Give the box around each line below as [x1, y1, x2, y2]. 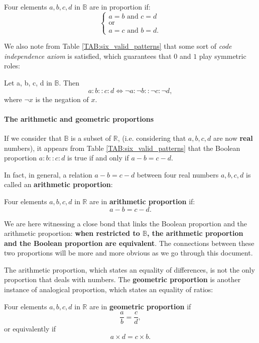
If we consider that [4, 132, 62, 143]
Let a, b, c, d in [4, 77, 52, 88]
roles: [4, 60, 21, 71]
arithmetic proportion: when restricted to [4, 228, 140, 238]
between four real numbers [137, 169, 219, 180]
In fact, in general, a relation [4, 169, 92, 180]
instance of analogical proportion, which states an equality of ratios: [4, 284, 213, 295]
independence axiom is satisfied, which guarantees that [4, 50, 172, 61]
